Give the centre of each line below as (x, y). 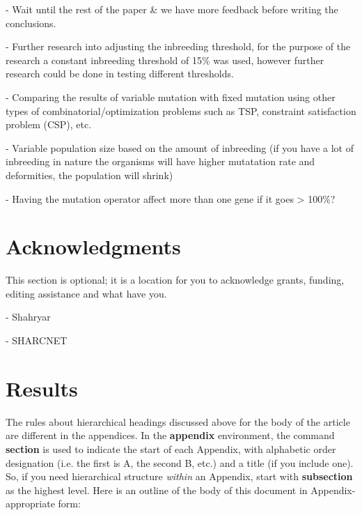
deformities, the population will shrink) (89, 175)
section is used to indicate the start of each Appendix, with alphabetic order (171, 448)
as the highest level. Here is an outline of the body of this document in (157, 490)
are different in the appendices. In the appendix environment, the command (170, 435)
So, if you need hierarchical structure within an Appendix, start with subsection (179, 476)
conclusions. (31, 23)
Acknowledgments (93, 246)
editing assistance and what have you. (86, 293)
